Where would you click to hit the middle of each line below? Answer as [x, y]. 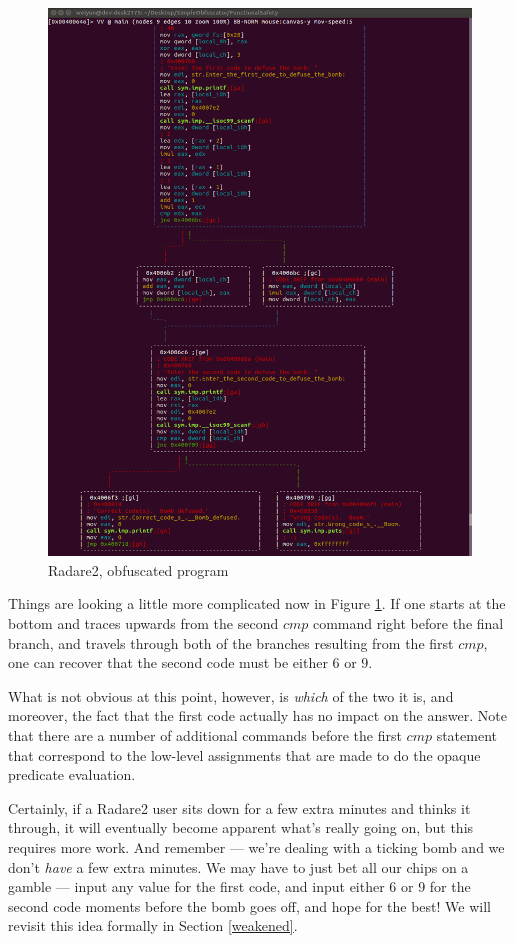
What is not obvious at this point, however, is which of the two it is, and [231, 695]
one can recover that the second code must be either [168, 662]
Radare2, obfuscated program [138, 569]
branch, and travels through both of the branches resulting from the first [231, 642]
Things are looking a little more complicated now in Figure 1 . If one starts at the [257, 603]
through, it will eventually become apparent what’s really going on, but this [241, 827]
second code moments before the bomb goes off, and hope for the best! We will [249, 905]
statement [467, 734]
